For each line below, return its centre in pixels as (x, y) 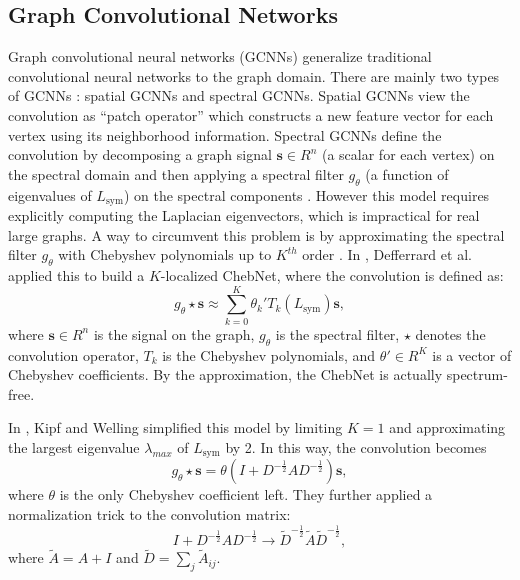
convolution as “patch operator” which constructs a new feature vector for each (251, 114)
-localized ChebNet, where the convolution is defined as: (332, 275)
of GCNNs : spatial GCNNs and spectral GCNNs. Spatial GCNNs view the (239, 95)
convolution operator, (73, 354)
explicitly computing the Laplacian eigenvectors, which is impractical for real (244, 215)
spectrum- (477, 374)
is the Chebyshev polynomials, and (269, 354)
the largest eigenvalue (74, 446)
